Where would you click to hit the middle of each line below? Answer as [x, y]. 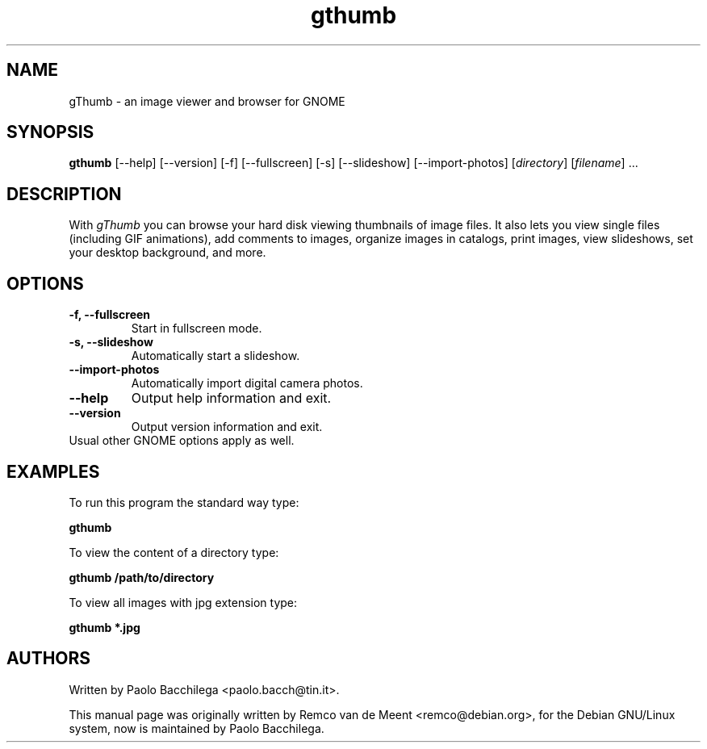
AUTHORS [49, 659]
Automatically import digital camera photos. [247, 383]
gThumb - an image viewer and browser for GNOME [207, 101]
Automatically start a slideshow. [215, 356]
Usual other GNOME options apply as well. [182, 441]
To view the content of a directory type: [174, 552]
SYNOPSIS [50, 132]
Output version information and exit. [227, 427]
